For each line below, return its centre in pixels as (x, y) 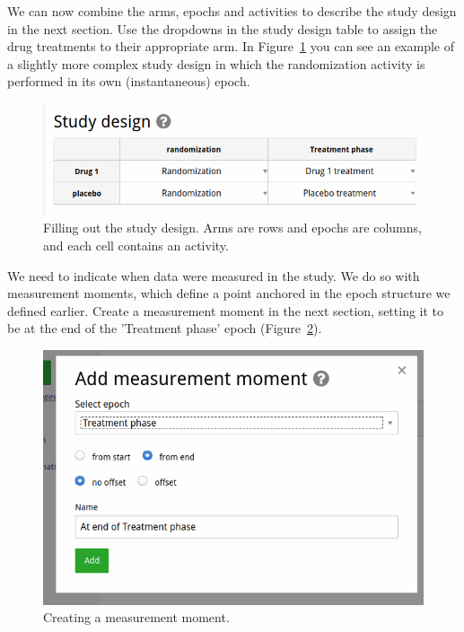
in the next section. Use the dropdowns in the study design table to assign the (223, 28)
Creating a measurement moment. (136, 617)
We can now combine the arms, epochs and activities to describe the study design (232, 11)
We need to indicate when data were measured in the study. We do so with (214, 275)
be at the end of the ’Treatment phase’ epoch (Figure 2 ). (165, 328)
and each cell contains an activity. (136, 245)
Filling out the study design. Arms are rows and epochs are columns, (232, 228)
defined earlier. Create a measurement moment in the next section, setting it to (226, 310)
